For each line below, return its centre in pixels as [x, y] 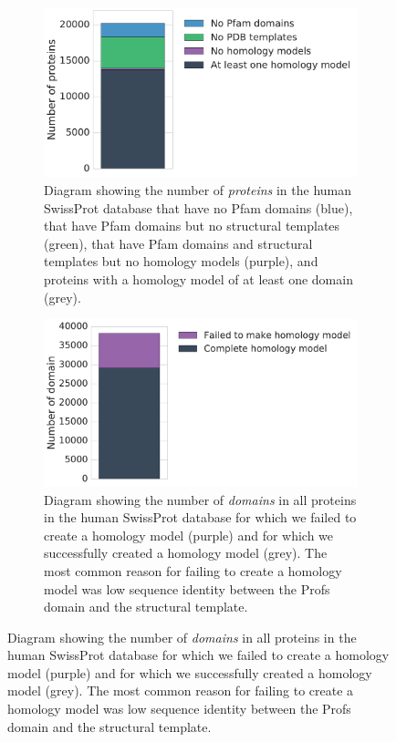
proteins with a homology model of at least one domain [198, 279]
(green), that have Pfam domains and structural [178, 243]
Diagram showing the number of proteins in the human [198, 190]
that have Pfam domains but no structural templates [192, 226]
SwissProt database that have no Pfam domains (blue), [198, 207]
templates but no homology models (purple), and [181, 261]
